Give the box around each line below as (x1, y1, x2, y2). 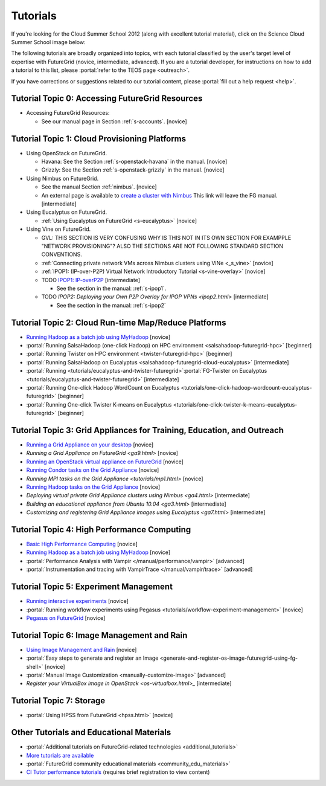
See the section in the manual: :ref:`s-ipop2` (56, 301, 166, 309)
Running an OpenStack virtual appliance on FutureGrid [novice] (26, 458, 184, 465)
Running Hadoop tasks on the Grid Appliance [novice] (26, 483, 161, 491)
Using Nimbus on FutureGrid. (26, 175, 99, 182)
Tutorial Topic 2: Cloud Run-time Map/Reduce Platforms (11, 317, 226, 327)
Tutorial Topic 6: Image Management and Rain (11, 630, 188, 640)
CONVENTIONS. (41, 251, 83, 258)
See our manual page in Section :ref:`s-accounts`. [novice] (41, 118, 187, 125)
